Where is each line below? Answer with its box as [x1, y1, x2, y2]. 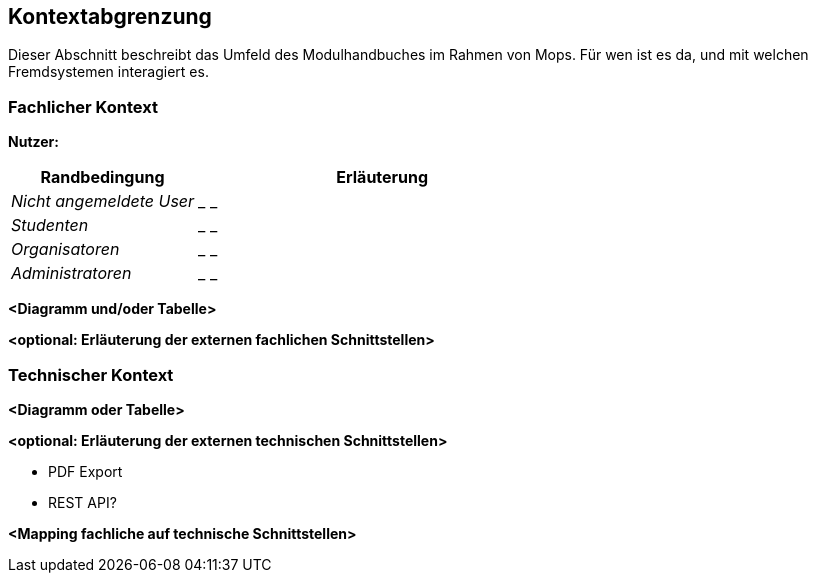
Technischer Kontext [8, 364, 174, 385]
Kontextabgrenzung [8, 4, 212, 29]
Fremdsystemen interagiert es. [8, 63, 209, 81]
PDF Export [48, 462, 123, 480]
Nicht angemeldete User [11, 191, 195, 212]
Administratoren [11, 263, 132, 284]
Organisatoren [11, 239, 120, 260]
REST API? [48, 493, 117, 511]
